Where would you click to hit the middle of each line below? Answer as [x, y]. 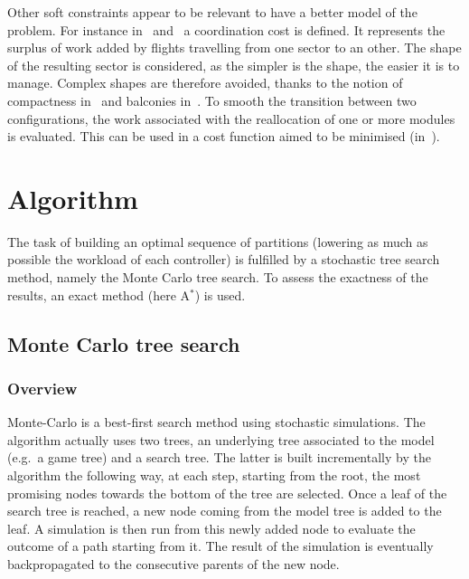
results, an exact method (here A [99, 294]
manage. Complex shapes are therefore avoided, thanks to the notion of [205, 83]
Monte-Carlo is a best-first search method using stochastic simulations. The [216, 422]
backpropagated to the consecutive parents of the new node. [174, 564]
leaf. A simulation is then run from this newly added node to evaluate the [211, 528]
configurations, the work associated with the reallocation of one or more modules [231, 118]
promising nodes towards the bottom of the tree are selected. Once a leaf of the [227, 493]
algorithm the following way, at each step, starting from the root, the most [214, 475]
